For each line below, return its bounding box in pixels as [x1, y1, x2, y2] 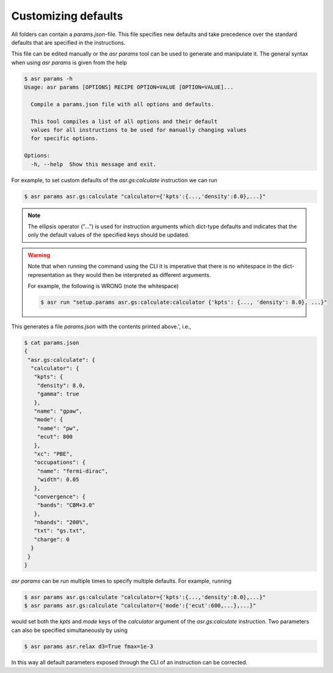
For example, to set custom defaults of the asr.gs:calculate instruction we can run [11, 176, 218, 183]
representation [27, 271, 65, 278]
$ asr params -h [24, 75, 73, 82]
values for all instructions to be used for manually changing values [31, 127, 247, 134]
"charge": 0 [34, 535, 70, 543]
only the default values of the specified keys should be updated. [27, 231, 189, 238]
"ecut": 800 [37, 433, 73, 440]
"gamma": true [37, 391, 79, 397]
